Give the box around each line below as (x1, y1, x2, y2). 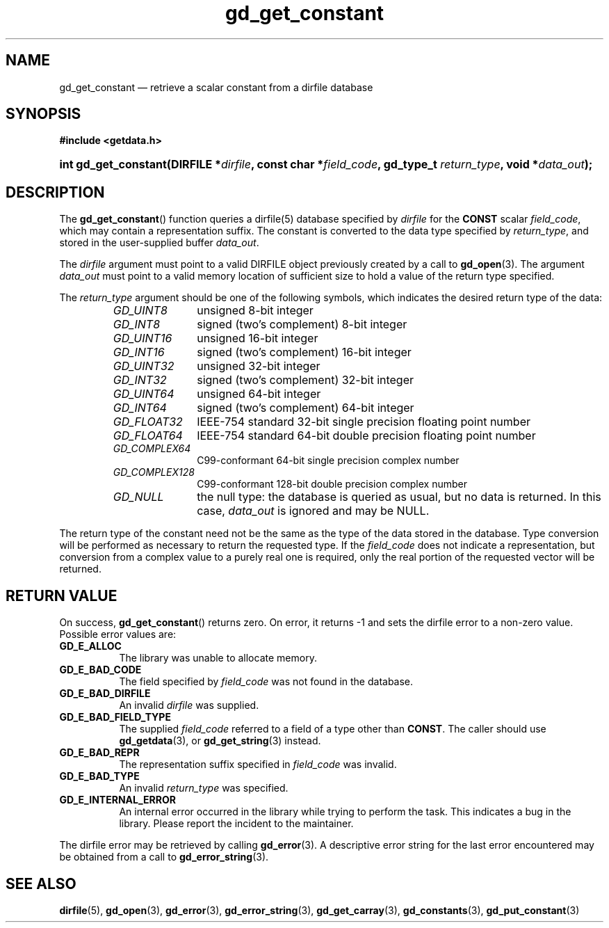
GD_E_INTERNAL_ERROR (59, 794, 176, 806)
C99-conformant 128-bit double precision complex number (197, 478, 467, 490)
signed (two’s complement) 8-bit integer (197, 317, 407, 332)
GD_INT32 (113, 373, 167, 387)
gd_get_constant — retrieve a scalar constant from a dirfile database (59, 81, 373, 93)
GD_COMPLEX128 (113, 466, 195, 479)
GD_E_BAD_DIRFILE (59, 687, 151, 700)
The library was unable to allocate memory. (119, 652, 317, 664)
